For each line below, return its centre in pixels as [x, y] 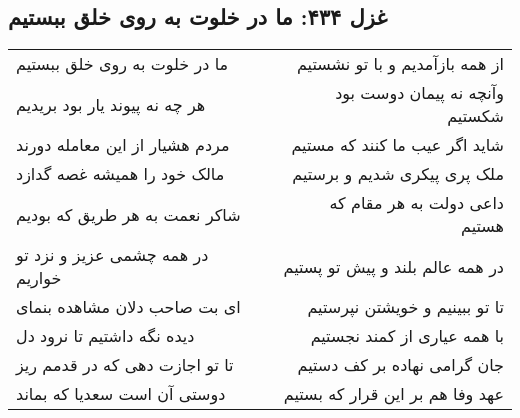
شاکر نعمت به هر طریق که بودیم [128, 214]
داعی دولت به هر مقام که [416, 203]
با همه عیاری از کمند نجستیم [407, 336]
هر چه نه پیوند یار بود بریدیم [111, 104]
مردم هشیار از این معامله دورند [123, 145]
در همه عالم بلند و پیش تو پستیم [393, 266]
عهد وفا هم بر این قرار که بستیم [393, 394]
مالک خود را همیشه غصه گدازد [120, 174]
